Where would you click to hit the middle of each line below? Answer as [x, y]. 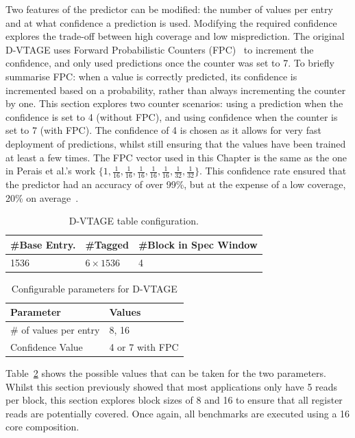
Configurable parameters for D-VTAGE [94, 288]
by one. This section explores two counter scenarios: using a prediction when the [174, 103]
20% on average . [42, 197]
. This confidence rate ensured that [273, 171]
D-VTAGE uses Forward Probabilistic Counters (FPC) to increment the [160, 49]
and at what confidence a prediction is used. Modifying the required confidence [171, 22]
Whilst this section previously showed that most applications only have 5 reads [172, 386]
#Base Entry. [43, 244]
